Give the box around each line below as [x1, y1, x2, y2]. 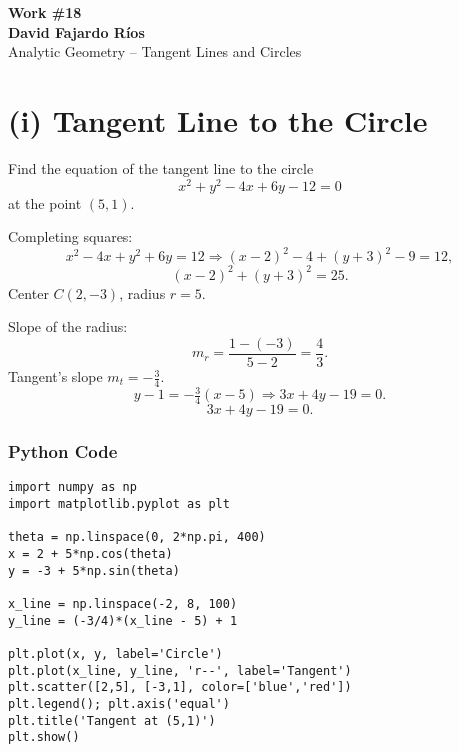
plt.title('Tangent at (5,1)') [8, 713, 216, 728]
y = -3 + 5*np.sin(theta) [8, 563, 180, 578]
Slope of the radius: [8, 316, 128, 337]
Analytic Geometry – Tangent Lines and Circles [8, 41, 302, 62]
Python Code [8, 439, 118, 464]
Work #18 [8, 2, 82, 22]
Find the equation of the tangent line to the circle [8, 157, 314, 178]
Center [8, 282, 49, 303]
